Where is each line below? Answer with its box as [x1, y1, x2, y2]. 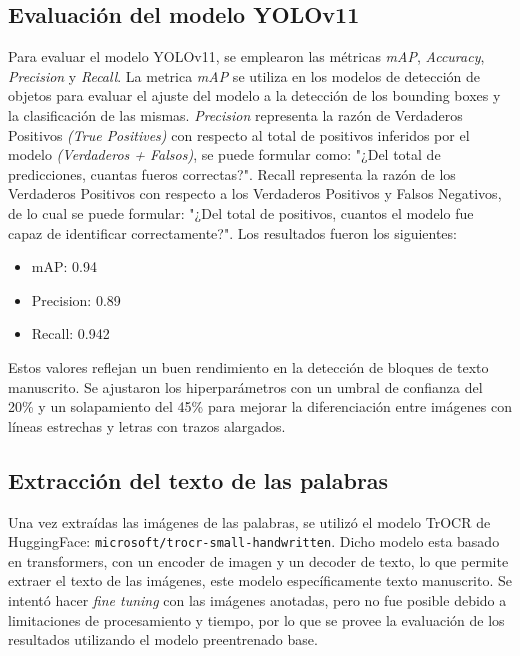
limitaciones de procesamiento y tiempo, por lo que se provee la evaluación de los [8, 609, 505, 630]
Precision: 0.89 [31, 289, 121, 310]
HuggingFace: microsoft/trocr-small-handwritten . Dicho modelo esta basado [8, 531, 500, 552]
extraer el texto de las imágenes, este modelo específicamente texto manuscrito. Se [8, 570, 513, 591]
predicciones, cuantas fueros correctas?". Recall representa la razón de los [8, 163, 456, 184]
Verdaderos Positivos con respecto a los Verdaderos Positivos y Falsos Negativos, [8, 183, 502, 204]
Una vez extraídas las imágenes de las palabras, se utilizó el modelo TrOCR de [8, 511, 491, 532]
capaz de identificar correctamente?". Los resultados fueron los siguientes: [8, 222, 457, 243]
